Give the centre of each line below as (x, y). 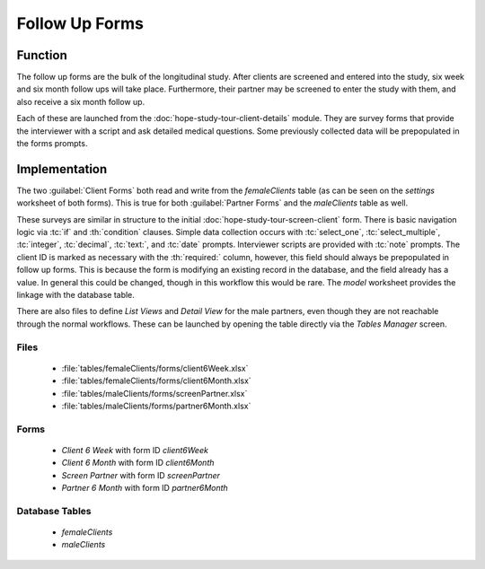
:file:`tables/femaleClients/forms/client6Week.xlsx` (155, 368)
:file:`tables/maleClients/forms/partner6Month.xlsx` (156, 406)
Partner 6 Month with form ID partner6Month (145, 488)
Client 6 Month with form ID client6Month (138, 463)
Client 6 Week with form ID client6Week (135, 450)
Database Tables (54, 511)
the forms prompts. (52, 144)
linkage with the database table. (75, 295)
